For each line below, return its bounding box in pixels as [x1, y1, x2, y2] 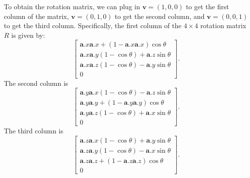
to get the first [185, 1, 229, 11]
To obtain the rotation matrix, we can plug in [4, 1, 140, 11]
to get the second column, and [115, 11, 205, 21]
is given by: [11, 30, 45, 40]
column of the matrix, [4, 11, 69, 21]
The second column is [4, 78, 68, 88]
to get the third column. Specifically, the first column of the [4, 20, 182, 31]
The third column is [4, 126, 64, 136]
